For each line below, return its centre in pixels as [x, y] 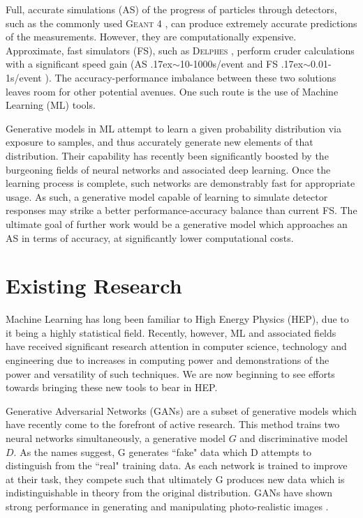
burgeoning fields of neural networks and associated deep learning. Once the [168, 169]
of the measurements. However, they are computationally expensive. [151, 37]
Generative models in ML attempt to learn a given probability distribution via [173, 128]
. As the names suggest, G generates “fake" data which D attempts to [162, 451]
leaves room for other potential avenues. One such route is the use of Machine [172, 91]
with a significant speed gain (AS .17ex [89, 64]
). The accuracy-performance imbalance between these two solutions [191, 77]
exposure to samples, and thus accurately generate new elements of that [160, 142]
